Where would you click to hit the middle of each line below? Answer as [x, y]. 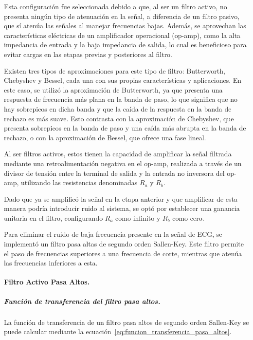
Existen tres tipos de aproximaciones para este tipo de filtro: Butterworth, [115, 70]
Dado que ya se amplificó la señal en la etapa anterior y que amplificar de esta [121, 198]
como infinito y [138, 217]
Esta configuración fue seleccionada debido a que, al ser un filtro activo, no [116, 6]
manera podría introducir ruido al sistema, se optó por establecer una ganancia [122, 208]
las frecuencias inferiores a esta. [51, 263]
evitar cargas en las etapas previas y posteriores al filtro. [88, 54]
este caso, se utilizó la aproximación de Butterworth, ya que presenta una [113, 89]
